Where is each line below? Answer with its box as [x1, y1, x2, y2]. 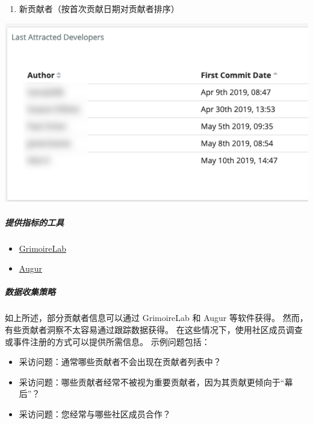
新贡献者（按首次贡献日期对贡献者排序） [19, 2, 179, 14]
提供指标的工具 [5, 216, 64, 228]
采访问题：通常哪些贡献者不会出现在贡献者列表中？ [19, 355, 222, 368]
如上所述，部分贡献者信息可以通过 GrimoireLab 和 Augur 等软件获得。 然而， [5, 311, 308, 324]
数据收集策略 [5, 285, 55, 298]
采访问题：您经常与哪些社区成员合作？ [19, 407, 171, 420]
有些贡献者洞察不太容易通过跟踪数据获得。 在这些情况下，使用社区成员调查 [5, 323, 303, 335]
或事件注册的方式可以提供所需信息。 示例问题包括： [5, 335, 210, 348]
